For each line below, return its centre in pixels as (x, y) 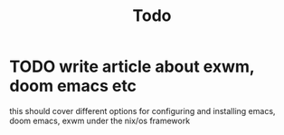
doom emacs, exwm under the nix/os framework (100, 121)
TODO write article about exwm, (132, 67)
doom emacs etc (73, 86)
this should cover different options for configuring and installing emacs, (142, 111)
